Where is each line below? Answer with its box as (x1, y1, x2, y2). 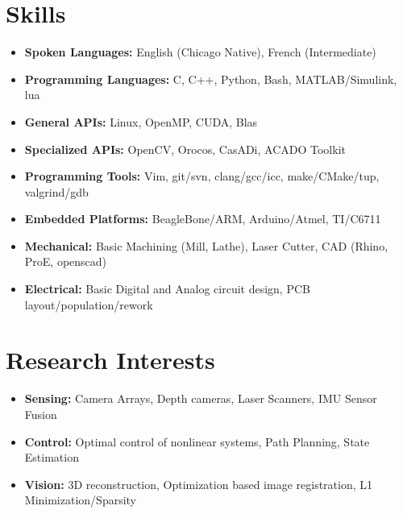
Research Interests (6, 343, 215, 376)
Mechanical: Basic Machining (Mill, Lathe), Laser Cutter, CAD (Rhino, (24, 237, 388, 254)
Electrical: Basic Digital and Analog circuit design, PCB (24, 280, 310, 297)
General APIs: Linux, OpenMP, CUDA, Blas (24, 113, 258, 130)
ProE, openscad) (24, 253, 107, 270)
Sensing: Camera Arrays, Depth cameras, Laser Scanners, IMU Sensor (24, 390, 377, 407)
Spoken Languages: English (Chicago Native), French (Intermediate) (24, 44, 376, 60)
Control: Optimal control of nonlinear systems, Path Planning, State (24, 433, 370, 450)
